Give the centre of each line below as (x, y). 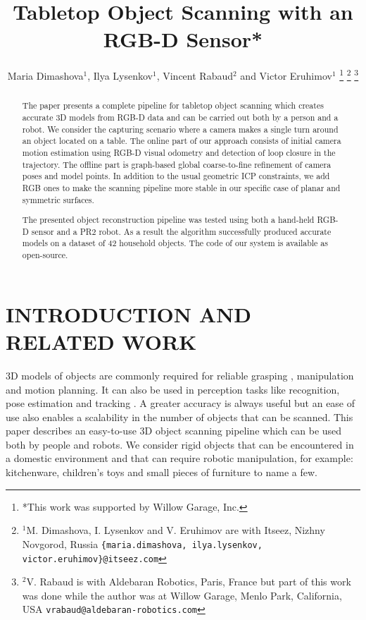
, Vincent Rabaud (195, 75)
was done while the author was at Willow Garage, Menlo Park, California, (182, 595)
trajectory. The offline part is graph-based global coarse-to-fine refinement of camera (177, 164)
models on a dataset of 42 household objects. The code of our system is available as (175, 243)
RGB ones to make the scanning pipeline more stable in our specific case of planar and (181, 187)
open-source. (45, 255)
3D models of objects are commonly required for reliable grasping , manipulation (180, 375)
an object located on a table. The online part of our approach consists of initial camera (182, 141)
